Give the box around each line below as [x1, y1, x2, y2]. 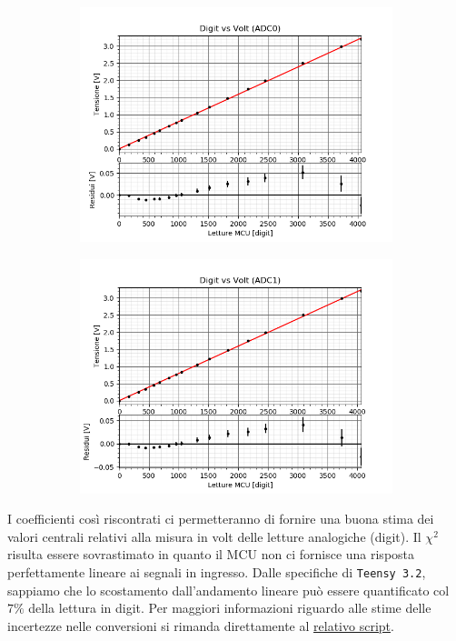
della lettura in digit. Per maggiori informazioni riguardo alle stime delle [28, 598, 431, 617]
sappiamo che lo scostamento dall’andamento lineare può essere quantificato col [7, 580, 450, 599]
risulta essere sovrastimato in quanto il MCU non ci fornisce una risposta [7, 545, 415, 564]
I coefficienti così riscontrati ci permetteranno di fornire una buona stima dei [7, 509, 434, 528]
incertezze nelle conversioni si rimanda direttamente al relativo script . [7, 616, 394, 635]
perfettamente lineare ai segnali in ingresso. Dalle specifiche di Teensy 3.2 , [7, 562, 426, 581]
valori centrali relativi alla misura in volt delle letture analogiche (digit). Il [7, 526, 421, 546]
